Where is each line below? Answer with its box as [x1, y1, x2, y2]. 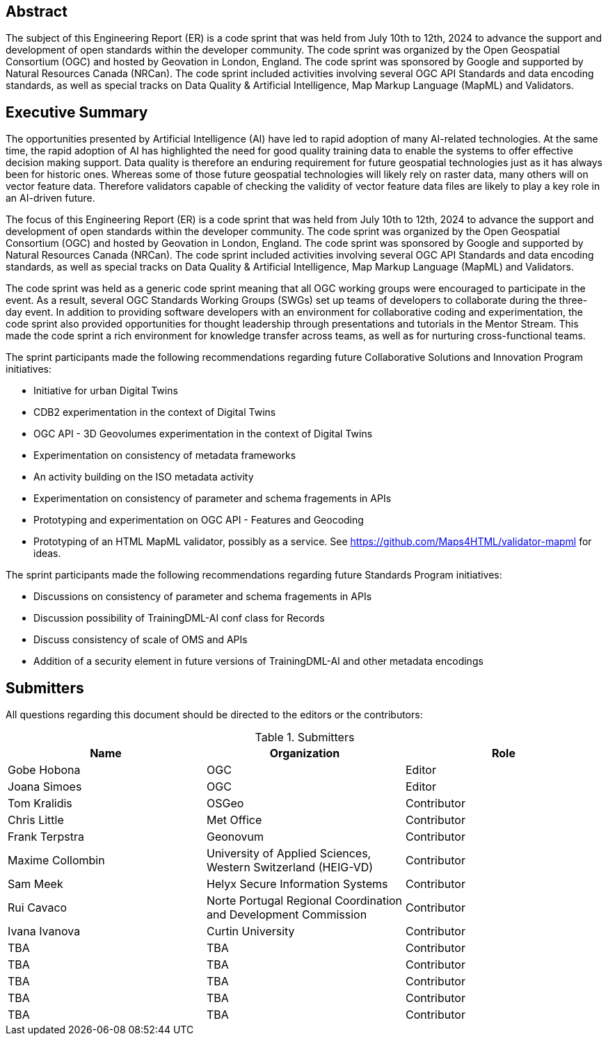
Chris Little [8, 813, 64, 828]
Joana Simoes [8, 780, 82, 794]
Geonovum [206, 830, 264, 844]
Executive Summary [6, 103, 148, 121]
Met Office [206, 813, 262, 828]
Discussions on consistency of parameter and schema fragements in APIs [33, 590, 372, 603]
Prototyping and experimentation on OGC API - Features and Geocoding [33, 514, 364, 526]
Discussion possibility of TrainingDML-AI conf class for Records [33, 612, 325, 624]
